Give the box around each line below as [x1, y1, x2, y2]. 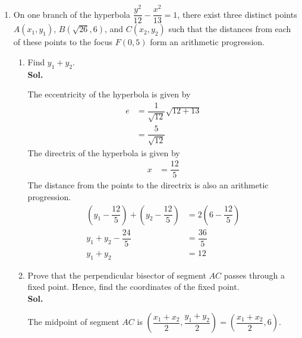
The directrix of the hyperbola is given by [27, 146, 180, 159]
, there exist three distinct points [177, 8, 297, 20]
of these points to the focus [13, 36, 113, 48]
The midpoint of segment [27, 315, 119, 328]
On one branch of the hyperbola [13, 8, 130, 20]
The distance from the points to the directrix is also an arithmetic [27, 179, 269, 191]
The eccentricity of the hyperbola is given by [27, 88, 191, 100]
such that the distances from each [168, 23, 291, 35]
